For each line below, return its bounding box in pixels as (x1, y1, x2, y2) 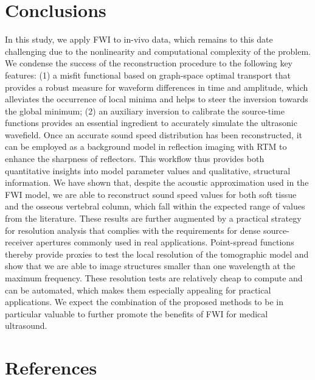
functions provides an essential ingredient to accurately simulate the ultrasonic (5, 116, 297, 129)
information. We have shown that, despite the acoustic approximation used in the (5, 176, 309, 189)
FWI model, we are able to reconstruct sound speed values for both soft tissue (5, 188, 297, 200)
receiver (5, 236, 33, 248)
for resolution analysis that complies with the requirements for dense (5, 223, 261, 236)
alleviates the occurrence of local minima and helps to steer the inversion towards (5, 93, 308, 105)
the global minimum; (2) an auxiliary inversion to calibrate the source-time (5, 104, 285, 117)
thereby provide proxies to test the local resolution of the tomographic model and (5, 247, 309, 260)
